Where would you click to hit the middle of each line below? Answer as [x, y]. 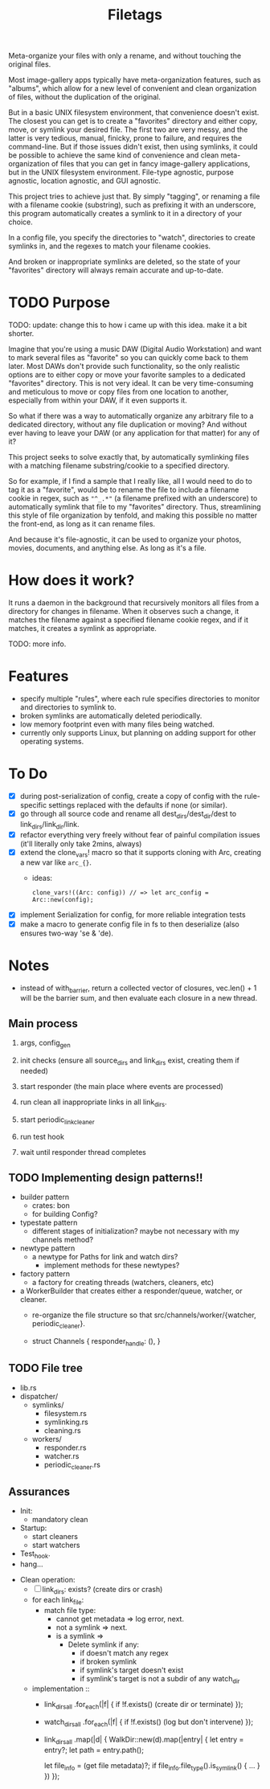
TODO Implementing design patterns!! [106, 1178]
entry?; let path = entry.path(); [94, 1750]
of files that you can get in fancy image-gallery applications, [151, 164]
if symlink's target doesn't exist [132, 1670]
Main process [43, 1023]
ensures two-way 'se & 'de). [67, 933]
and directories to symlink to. [68, 707]
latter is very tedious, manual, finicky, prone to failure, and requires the [125, 138]
